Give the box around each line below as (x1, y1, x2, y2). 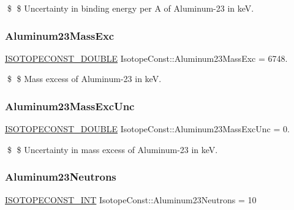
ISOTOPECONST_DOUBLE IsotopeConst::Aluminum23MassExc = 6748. (5, 51, 288, 64)
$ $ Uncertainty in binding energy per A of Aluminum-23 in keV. (7, 2, 254, 14)
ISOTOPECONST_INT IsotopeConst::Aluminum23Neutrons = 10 (5, 193, 257, 206)
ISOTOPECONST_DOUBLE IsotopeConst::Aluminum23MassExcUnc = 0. (5, 122, 290, 135)
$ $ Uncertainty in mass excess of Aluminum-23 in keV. (7, 143, 218, 156)
